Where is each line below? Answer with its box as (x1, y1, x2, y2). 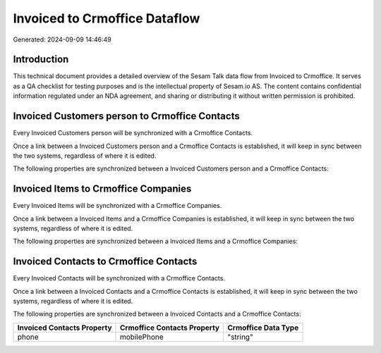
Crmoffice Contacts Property (120, 323, 220, 333)
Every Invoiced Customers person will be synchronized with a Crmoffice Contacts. (13, 129, 253, 137)
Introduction (13, 54, 69, 66)
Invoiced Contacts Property (17, 323, 112, 333)
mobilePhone (120, 332, 164, 342)
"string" (226, 332, 253, 342)
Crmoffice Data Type (226, 323, 299, 333)
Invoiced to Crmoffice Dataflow (13, 11, 200, 26)
